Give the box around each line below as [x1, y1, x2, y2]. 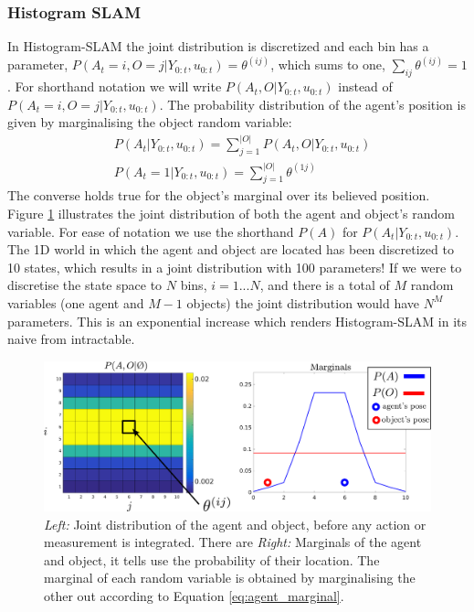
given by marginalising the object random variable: [7, 113, 292, 132]
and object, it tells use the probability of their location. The [44, 550, 380, 569]
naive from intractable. [7, 329, 135, 349]
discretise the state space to [7, 275, 163, 295]
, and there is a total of [259, 275, 390, 295]
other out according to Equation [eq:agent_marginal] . [44, 586, 344, 606]
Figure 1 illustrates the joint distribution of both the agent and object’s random [7, 203, 455, 222]
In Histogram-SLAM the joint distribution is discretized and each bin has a [7, 37, 429, 56]
